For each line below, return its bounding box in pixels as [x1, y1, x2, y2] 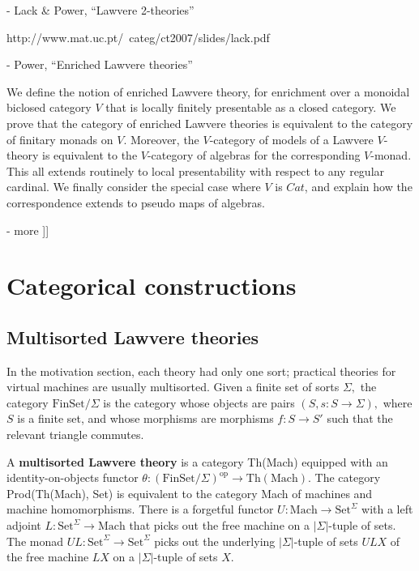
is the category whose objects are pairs [103, 394, 295, 411]
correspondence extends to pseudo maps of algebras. [6, 194, 265, 211]
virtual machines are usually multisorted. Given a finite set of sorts [6, 378, 340, 395]
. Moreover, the [123, 130, 199, 147]
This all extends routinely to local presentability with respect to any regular [6, 162, 385, 179]
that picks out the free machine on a [129, 517, 310, 534]
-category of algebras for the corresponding [147, 147, 361, 164]
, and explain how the [304, 178, 413, 195]
